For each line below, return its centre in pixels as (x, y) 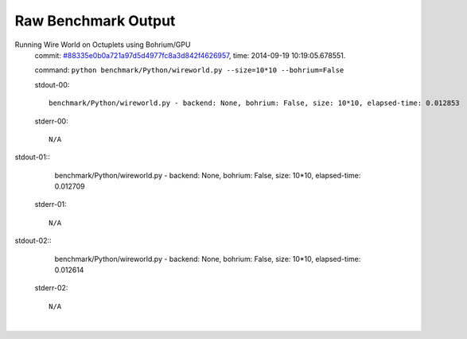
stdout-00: (52, 84)
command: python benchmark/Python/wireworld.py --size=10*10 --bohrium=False (189, 70)
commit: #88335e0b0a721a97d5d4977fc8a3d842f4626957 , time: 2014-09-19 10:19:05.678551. (190, 55)
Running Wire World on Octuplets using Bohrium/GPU (103, 45)
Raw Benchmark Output (95, 21)
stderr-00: (51, 121)
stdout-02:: (33, 241)
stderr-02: (51, 288)
